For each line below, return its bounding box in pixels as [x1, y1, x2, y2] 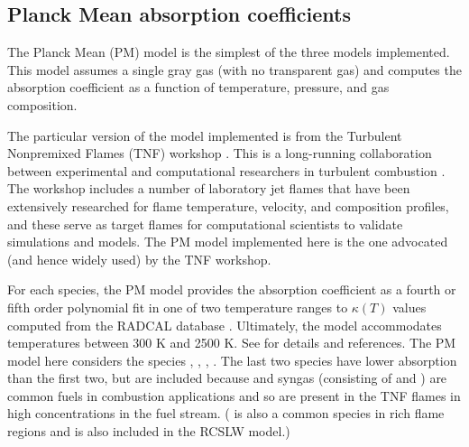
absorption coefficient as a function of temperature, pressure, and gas [7, 78, 390, 97]
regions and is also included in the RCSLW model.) [7, 422, 290, 441]
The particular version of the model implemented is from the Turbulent [7, 126, 402, 144]
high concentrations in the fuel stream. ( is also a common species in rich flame [7, 404, 445, 423]
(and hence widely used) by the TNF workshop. [7, 249, 271, 268]
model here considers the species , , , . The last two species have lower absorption [7, 350, 457, 369]
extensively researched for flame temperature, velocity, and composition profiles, [7, 196, 449, 215]
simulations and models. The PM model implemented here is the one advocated [7, 232, 448, 251]
